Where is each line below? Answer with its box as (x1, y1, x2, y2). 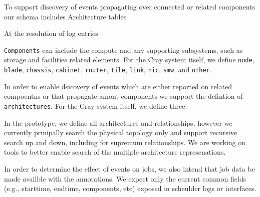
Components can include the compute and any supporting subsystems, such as (4, 44, 243, 55)
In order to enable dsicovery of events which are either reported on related (4, 81, 232, 91)
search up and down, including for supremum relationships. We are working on (4, 137, 246, 147)
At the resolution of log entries (4, 28, 98, 38)
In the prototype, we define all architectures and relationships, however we (4, 117, 232, 128)
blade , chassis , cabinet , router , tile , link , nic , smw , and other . (4, 64, 212, 75)
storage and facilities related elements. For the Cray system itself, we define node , (4, 54, 254, 65)
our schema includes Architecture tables (4, 11, 127, 21)
